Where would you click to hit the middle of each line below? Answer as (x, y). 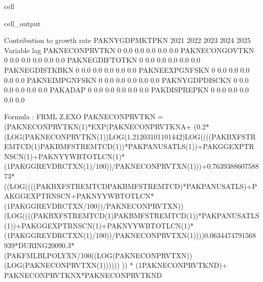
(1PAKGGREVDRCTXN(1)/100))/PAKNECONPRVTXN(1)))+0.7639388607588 (131, 166)
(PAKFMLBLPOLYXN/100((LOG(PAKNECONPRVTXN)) (98, 255)
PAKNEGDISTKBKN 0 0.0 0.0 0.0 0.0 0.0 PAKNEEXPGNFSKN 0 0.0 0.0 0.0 (127, 69)
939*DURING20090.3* (39, 245)
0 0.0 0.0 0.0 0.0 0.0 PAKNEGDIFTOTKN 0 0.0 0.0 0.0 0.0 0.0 (102, 60)
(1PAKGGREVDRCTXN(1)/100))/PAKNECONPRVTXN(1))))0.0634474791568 (130, 235)
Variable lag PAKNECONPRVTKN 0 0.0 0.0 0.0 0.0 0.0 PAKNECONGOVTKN (129, 50)
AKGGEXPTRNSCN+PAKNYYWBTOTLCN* (79, 196)
